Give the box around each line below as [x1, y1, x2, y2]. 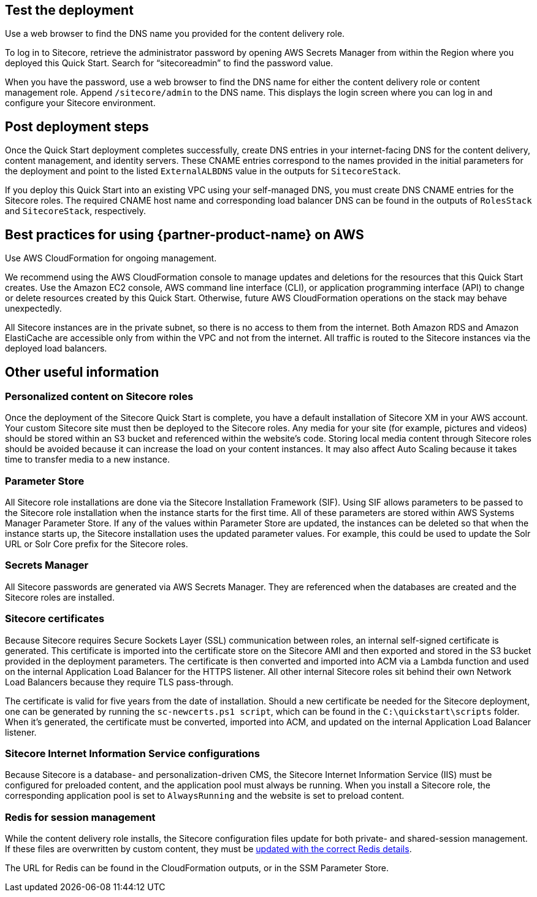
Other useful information [5, 364, 159, 380]
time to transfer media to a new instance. [5, 454, 170, 465]
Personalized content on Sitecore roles [5, 390, 194, 402]
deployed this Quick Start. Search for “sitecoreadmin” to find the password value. [5, 58, 333, 69]
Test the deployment [5, 2, 134, 18]
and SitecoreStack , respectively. [5, 206, 146, 217]
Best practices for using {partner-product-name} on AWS [5, 226, 364, 242]
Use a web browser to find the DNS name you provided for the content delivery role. [5, 28, 345, 39]
